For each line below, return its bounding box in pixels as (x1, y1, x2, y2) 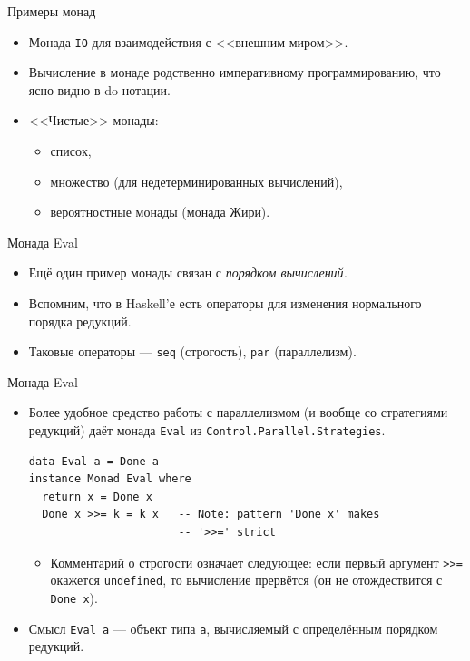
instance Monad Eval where (28, 472, 191, 486)
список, (50, 141, 92, 160)
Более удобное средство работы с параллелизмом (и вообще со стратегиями (28, 403, 448, 422)
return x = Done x (42, 490, 152, 503)
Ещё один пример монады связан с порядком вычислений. (28, 263, 348, 282)
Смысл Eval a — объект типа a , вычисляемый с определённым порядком (28, 618, 438, 637)
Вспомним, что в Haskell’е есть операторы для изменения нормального (28, 294, 422, 312)
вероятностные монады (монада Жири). (50, 202, 270, 221)
